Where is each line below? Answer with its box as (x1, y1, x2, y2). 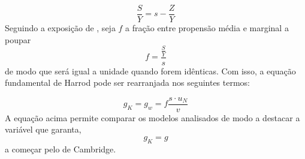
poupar (5, 33, 31, 46)
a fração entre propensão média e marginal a (125, 22, 289, 34)
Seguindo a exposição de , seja (5, 22, 116, 34)
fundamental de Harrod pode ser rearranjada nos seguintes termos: (5, 76, 250, 89)
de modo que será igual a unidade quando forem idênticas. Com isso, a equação (5, 64, 296, 77)
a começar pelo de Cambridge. (5, 142, 116, 155)
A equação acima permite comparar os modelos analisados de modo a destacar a (5, 111, 300, 124)
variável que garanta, (5, 123, 81, 136)
